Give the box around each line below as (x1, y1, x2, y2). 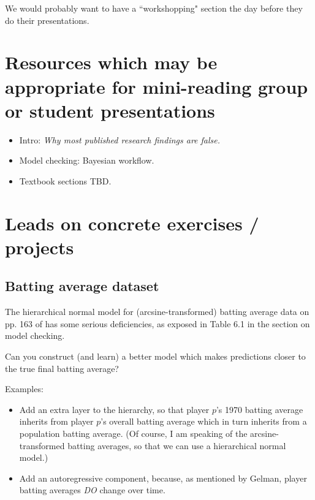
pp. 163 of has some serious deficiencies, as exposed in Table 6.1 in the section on (5, 317, 310, 330)
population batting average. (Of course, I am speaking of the (19, 426, 248, 439)
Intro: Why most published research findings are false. (19, 133, 221, 146)
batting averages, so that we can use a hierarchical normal (67, 439, 286, 452)
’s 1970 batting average (216, 403, 303, 415)
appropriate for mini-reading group (5, 74, 308, 99)
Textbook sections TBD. (19, 174, 112, 187)
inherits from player (19, 415, 94, 428)
